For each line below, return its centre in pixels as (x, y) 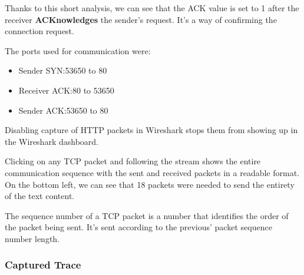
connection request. (39, 31)
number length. (32, 238)
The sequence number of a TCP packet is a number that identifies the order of (147, 215)
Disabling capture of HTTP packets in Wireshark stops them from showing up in (151, 130)
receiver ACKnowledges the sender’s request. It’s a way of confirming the (141, 19)
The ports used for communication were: (78, 50)
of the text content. (40, 196)
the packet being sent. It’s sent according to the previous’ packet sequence (138, 227)
